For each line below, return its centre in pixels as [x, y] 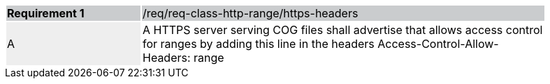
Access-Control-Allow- [438, 44]
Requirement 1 [46, 13]
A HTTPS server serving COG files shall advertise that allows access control [343, 30]
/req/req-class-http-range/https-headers [251, 13]
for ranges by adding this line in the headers [259, 44]
